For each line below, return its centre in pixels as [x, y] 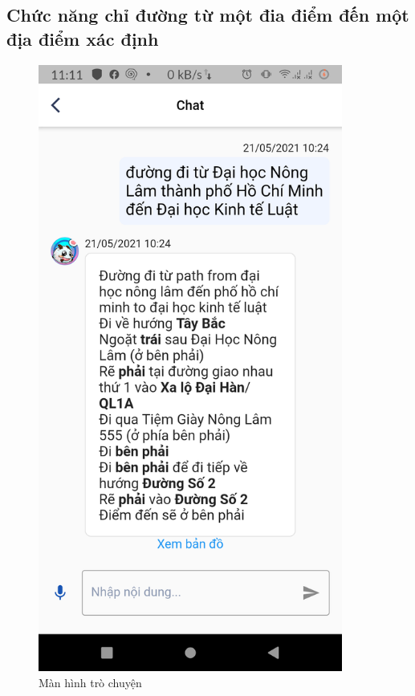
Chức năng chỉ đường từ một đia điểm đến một [208, 15]
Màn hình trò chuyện [90, 683]
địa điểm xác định [83, 38]
